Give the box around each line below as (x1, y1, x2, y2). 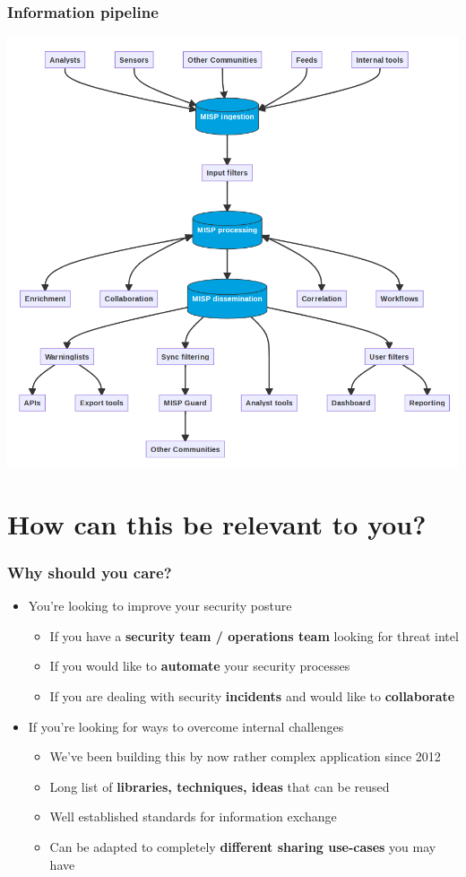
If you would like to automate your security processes (49, 656, 350, 675)
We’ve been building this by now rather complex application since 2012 (49, 747, 441, 766)
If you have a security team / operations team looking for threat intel (49, 626, 459, 645)
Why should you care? (7, 560, 172, 583)
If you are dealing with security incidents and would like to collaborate (49, 686, 455, 705)
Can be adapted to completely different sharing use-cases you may (49, 837, 436, 855)
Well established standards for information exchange (49, 807, 337, 826)
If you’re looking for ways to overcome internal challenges (28, 716, 344, 735)
